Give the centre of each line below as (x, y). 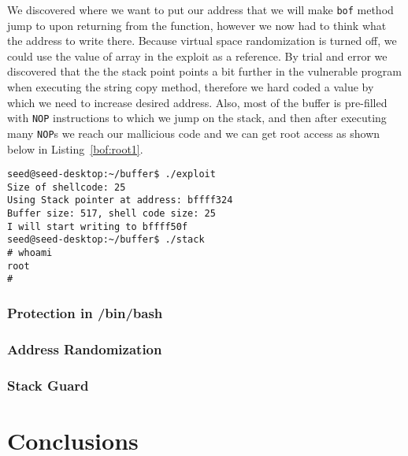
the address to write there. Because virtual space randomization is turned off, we (202, 41)
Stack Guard (48, 385)
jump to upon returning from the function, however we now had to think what (197, 25)
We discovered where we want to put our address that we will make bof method (200, 9)
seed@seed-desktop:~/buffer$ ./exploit (111, 174)
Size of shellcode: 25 (67, 187)
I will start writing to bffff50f (98, 226)
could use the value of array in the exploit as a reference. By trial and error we (197, 56)
